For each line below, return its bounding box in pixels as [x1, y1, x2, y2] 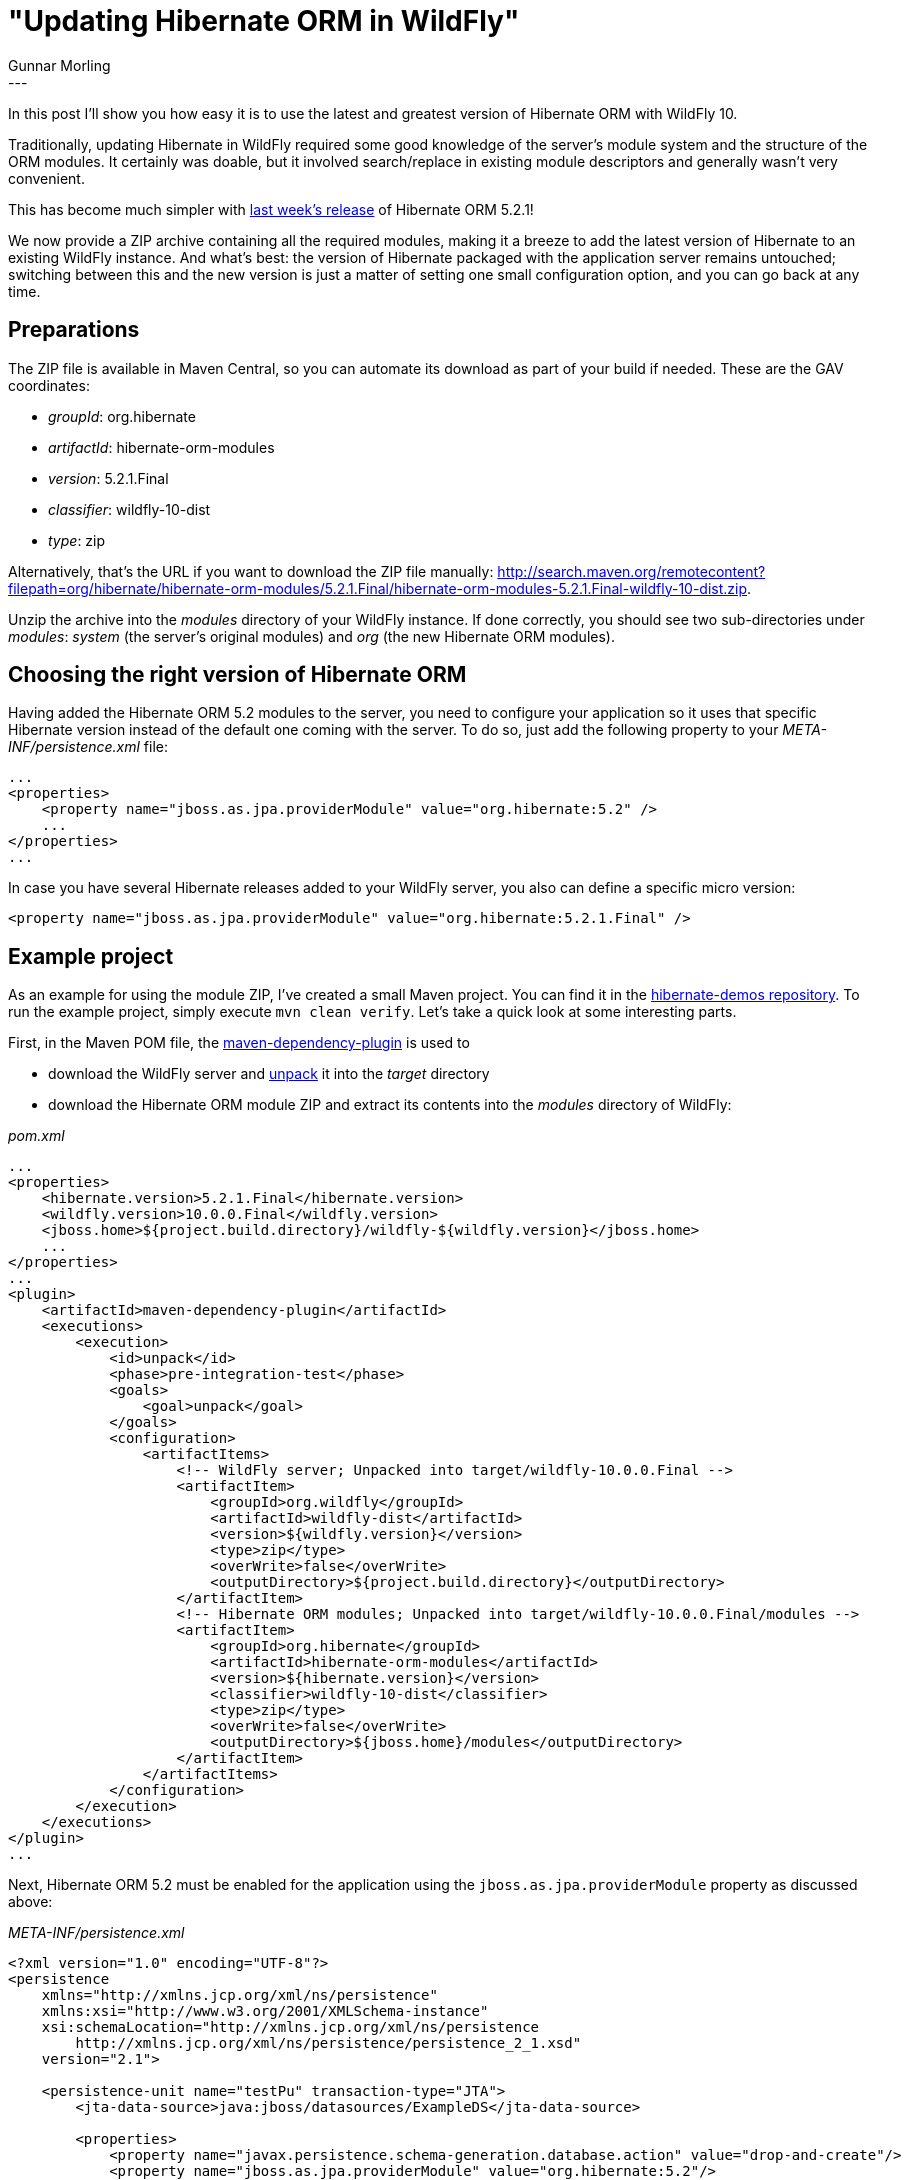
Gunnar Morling [8, 56, 111, 74]
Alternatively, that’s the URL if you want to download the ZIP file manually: [8, 562, 494, 580]
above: [8, 1893, 53, 1911]
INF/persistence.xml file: [8, 738, 168, 756]
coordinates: [8, 376, 90, 394]
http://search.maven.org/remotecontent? [497, 562, 766, 580]
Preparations [8, 317, 140, 343]
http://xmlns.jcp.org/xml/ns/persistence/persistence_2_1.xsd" [75, 2035, 582, 2052]
